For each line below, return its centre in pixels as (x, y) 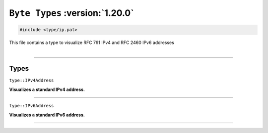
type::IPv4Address (32, 81)
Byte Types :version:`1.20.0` (71, 13)
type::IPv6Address (32, 106)
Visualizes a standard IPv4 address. (47, 89)
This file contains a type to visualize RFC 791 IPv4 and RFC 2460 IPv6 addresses (92, 43)
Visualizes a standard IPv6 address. (47, 115)
